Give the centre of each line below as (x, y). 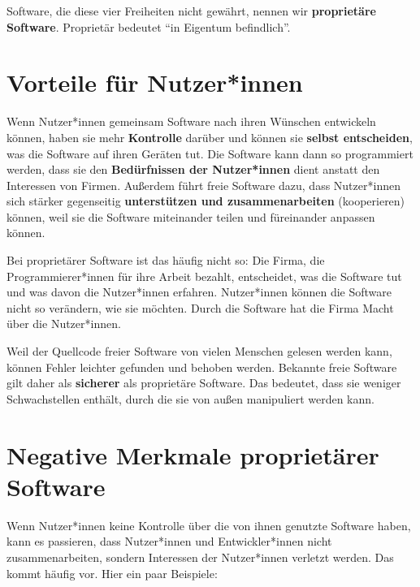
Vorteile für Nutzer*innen (155, 82)
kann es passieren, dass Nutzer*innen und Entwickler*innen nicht (169, 541)
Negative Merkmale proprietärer (193, 454)
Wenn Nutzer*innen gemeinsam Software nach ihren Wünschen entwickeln (191, 121)
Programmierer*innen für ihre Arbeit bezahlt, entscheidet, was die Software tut (204, 276)
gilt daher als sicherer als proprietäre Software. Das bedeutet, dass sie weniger (204, 383)
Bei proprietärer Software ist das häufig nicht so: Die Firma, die (166, 260)
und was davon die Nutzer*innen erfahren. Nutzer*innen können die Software (199, 292)
